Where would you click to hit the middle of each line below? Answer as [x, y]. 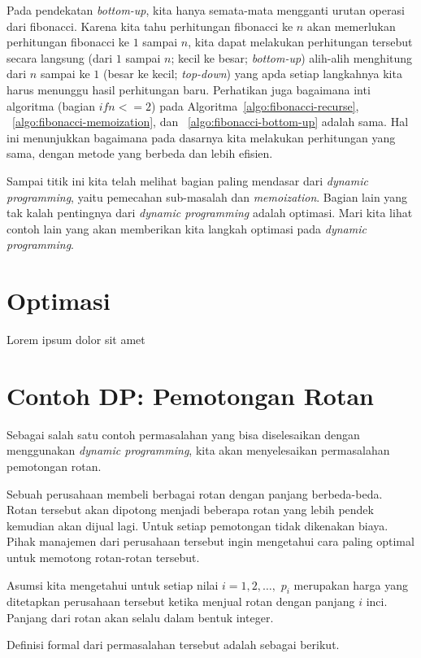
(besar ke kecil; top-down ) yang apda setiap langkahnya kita [252, 74]
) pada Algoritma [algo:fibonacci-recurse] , [255, 105]
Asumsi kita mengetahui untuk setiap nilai [113, 584]
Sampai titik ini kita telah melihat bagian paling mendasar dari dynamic [187, 180]
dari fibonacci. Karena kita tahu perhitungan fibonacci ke [150, 26]
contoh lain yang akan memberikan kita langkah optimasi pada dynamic [187, 228]
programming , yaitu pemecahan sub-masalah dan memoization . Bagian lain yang [207, 196]
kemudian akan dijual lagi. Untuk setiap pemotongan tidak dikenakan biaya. [197, 525]
